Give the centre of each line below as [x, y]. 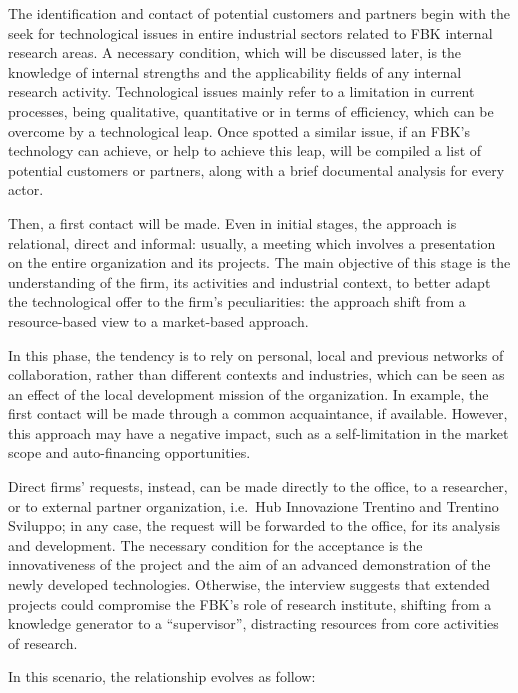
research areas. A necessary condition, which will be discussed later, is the [235, 52]
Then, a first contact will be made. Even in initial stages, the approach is [232, 222]
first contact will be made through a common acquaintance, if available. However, [258, 413]
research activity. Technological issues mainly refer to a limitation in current [241, 91]
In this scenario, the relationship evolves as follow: [162, 676]
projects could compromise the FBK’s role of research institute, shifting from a [250, 603]
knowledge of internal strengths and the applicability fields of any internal [235, 71]
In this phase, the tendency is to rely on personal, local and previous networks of [256, 354]
